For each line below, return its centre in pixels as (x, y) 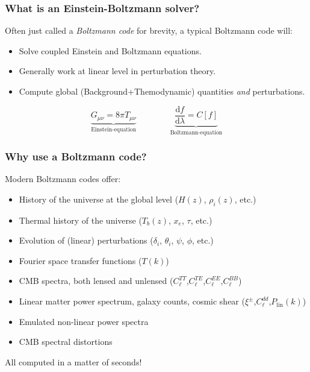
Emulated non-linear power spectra (84, 321)
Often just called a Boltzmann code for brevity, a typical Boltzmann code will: (149, 30)
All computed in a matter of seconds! (73, 361)
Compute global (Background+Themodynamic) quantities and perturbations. (162, 91)
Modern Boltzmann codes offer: (63, 179)
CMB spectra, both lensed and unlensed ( (96, 281)
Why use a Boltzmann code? (76, 156)
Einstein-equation (114, 130)
